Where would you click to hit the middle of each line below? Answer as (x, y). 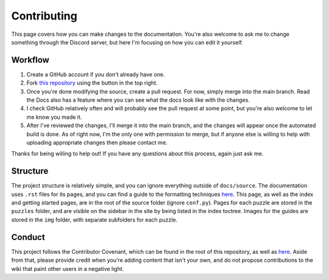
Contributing (44, 16)
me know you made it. (54, 117)
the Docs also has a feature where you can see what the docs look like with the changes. (138, 100)
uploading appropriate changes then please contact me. (97, 142)
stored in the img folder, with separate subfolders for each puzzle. (94, 220)
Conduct (28, 237)
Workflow (30, 60)
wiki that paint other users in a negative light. (68, 268)
